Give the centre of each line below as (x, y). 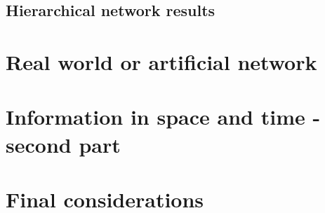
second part (63, 144)
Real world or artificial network (161, 61)
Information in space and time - (163, 117)
